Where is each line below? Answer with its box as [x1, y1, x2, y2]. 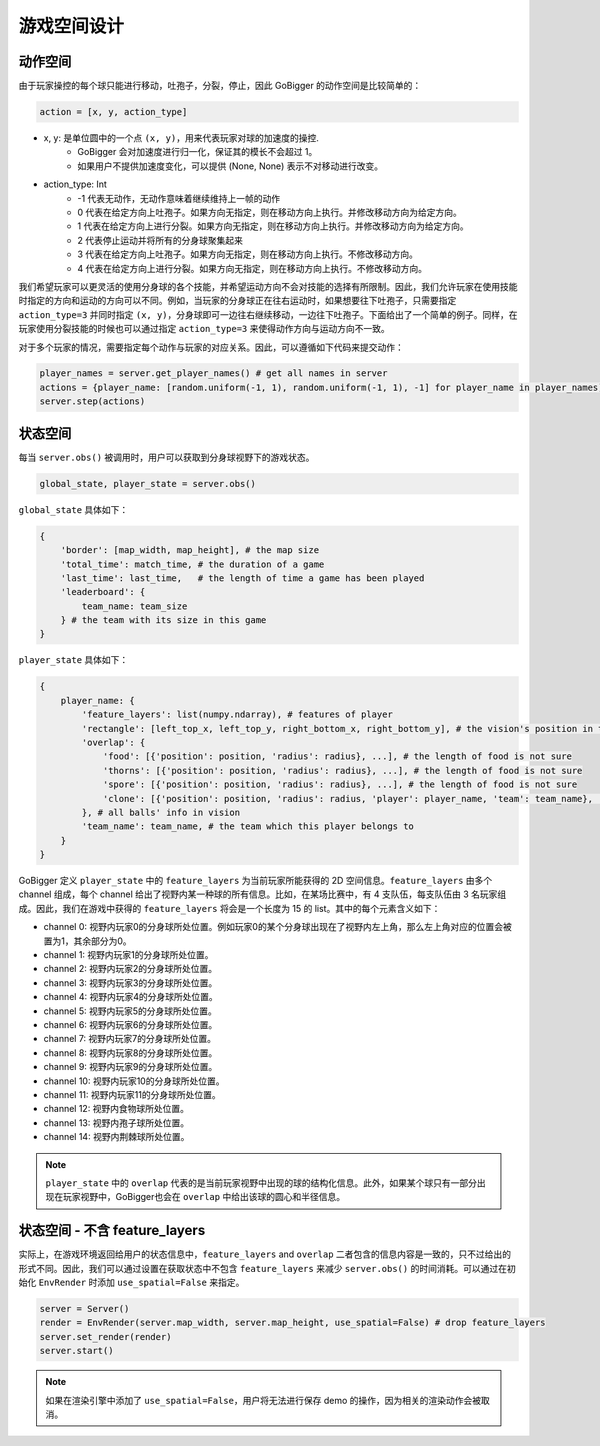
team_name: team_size [81, 600, 188, 612]
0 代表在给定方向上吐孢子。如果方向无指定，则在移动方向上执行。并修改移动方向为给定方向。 [77, 206, 462, 218]
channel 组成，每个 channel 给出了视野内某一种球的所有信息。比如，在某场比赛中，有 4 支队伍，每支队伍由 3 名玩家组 [18, 888, 507, 900]
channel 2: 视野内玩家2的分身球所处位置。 [43, 963, 218, 975]
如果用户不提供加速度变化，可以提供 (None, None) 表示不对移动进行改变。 [77, 160, 384, 172]
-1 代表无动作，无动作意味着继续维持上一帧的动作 [77, 192, 281, 204]
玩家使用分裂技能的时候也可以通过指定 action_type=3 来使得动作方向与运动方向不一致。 [18, 323, 390, 335]
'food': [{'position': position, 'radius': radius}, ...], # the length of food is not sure [102, 751, 572, 762]
